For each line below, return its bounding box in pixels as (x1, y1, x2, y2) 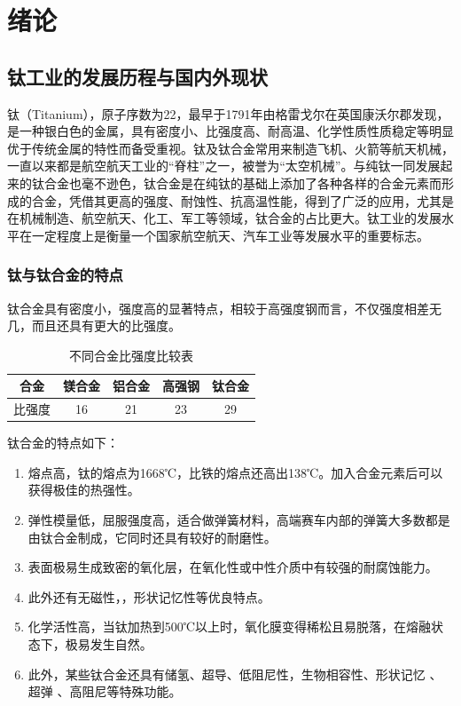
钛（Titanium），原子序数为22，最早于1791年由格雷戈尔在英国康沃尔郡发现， (7, 104, 449, 123)
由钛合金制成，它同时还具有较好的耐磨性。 (27, 528, 277, 546)
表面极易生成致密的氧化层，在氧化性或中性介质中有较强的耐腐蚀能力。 (27, 558, 438, 576)
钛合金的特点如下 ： (7, 433, 119, 452)
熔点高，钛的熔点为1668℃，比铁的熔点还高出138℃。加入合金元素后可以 (27, 463, 443, 481)
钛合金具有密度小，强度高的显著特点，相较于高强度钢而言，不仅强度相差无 (7, 298, 441, 317)
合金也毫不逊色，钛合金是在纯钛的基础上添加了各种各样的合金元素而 (43, 173, 441, 192)
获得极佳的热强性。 (27, 480, 140, 499)
